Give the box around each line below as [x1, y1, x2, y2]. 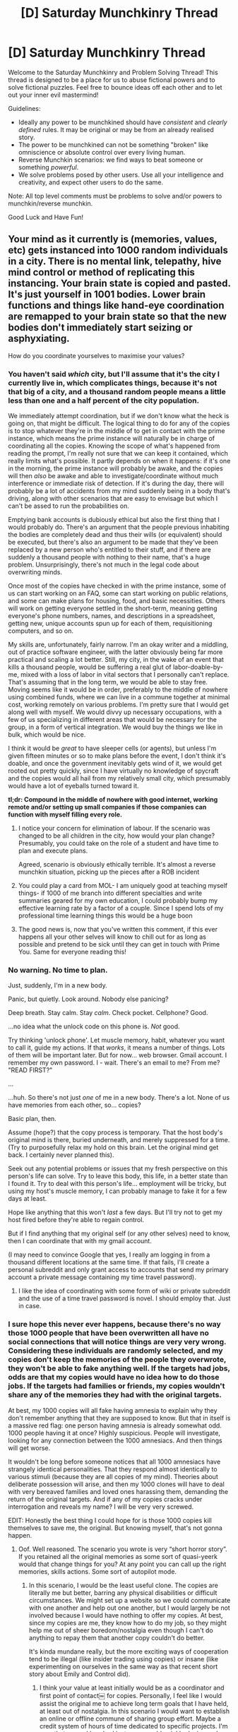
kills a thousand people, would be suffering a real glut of [8, 663, 172, 672]
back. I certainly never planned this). [8, 1151, 114, 1159]
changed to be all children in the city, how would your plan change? [18, 831, 215, 840]
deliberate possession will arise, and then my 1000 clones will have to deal [8, 1480, 225, 1488]
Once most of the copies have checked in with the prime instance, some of [8, 581, 227, 591]
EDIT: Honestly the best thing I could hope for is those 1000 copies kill [8, 1516, 213, 1524]
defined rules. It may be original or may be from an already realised [18, 125, 214, 134]
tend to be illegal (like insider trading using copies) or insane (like [28, 1654, 218, 1663]
